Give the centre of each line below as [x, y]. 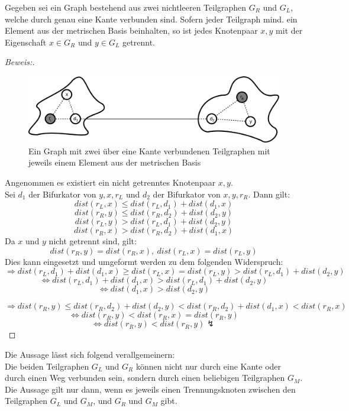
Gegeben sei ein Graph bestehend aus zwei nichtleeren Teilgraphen [126, 7]
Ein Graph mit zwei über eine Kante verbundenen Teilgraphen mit [149, 151]
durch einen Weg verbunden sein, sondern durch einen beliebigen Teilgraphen [145, 378]
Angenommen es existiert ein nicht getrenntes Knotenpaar [110, 182]
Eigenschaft [26, 42]
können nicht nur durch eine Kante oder [209, 366]
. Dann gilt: [269, 194]
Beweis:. [20, 62]
